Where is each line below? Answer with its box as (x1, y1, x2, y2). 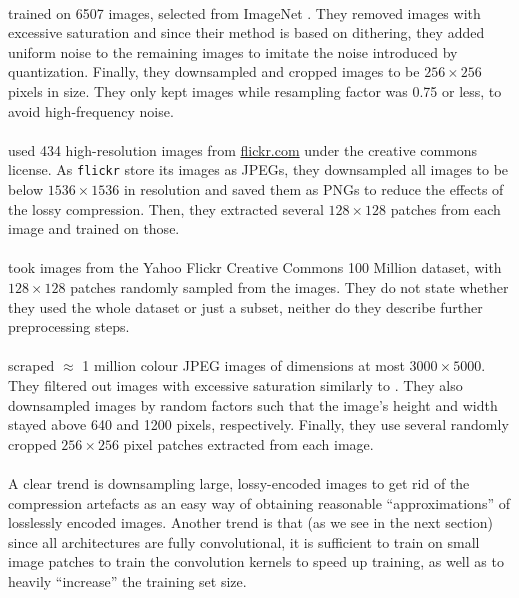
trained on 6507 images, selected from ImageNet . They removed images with (8, 2, 481, 23)
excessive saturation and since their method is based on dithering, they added (8, 22, 485, 43)
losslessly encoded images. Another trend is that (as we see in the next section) (8, 512, 493, 533)
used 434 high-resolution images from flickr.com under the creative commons (8, 139, 478, 160)
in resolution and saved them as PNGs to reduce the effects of (123, 179, 504, 199)
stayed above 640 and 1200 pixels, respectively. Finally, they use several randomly (8, 414, 509, 435)
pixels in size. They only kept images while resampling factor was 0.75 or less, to (8, 80, 502, 101)
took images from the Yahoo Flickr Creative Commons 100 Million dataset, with (8, 257, 502, 278)
